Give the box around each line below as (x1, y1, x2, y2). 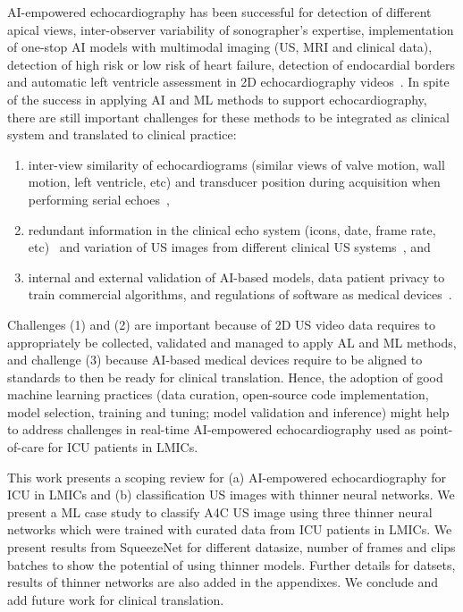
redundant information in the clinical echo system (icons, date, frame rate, (28, 220, 436, 239)
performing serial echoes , (28, 189, 170, 208)
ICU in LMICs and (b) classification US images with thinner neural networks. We (7, 485, 455, 504)
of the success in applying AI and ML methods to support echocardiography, (7, 89, 427, 108)
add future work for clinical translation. (7, 590, 224, 608)
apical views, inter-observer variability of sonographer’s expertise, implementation (7, 20, 454, 38)
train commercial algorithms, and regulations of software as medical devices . (28, 285, 452, 304)
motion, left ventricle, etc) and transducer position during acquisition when (28, 172, 441, 191)
